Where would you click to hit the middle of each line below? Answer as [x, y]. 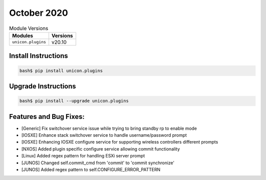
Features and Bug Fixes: [47, 116]
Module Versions [29, 28]
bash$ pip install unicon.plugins [61, 71]
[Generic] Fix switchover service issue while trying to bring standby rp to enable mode [109, 128]
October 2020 [39, 13]
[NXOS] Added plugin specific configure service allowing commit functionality [101, 149]
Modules [23, 35]
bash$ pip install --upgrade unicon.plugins [74, 101]
